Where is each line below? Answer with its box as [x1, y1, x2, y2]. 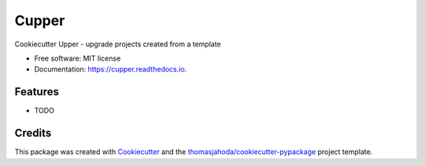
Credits [14, 127, 52, 140]
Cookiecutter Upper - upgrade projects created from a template [14, 39, 222, 49]
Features [14, 85, 59, 98]
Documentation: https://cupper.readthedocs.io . [34, 65, 187, 74]
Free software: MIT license [34, 53, 121, 63]
